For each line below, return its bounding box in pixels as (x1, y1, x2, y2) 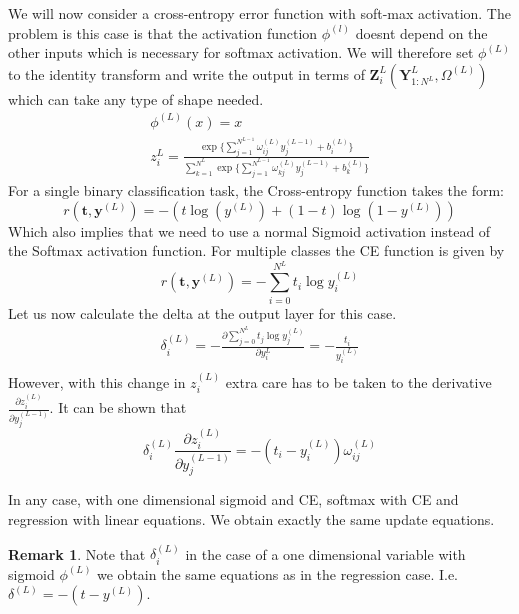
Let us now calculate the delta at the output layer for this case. (8, 302, 397, 323)
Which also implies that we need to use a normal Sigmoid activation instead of (8, 220, 491, 241)
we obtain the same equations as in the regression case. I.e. (97, 563, 458, 584)
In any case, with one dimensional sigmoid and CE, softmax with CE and (8, 489, 459, 510)
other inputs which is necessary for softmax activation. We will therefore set (8, 42, 474, 63)
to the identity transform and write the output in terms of (8, 63, 365, 84)
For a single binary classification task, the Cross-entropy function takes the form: (8, 180, 504, 201)
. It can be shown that (49, 397, 187, 418)
